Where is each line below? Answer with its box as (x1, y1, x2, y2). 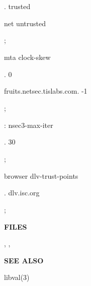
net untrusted (4, 18, 46, 28)
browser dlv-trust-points (4, 170, 78, 181)
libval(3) (4, 272, 30, 282)
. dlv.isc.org (4, 187, 40, 198)
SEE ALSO (4, 255, 44, 265)
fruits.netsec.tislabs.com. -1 (4, 86, 87, 96)
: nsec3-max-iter (4, 119, 53, 130)
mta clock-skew (4, 51, 51, 62)
